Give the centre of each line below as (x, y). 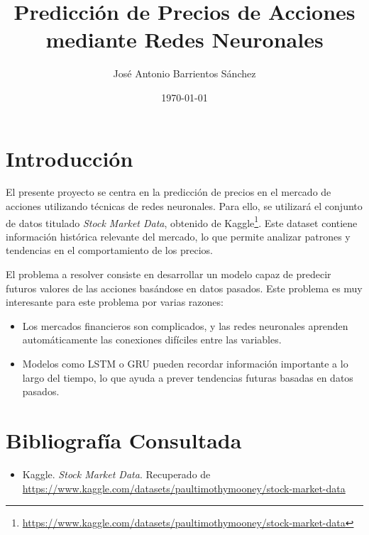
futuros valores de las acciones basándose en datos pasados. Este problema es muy (184, 288)
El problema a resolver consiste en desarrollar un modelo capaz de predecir (169, 274)
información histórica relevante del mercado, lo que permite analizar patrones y (178, 236)
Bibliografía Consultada (124, 440)
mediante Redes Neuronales (184, 39)
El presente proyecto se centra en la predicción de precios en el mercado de (169, 192)
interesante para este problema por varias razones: (115, 302)
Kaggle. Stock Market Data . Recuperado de (116, 474)
